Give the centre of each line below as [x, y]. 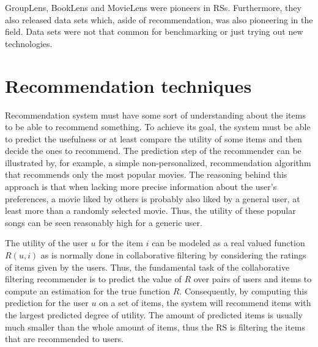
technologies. [29, 43]
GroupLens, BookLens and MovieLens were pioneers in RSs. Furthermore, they [153, 7]
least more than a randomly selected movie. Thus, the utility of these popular [150, 210]
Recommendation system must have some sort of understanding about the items [155, 115]
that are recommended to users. [64, 339]
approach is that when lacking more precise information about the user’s [141, 187]
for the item [121, 243]
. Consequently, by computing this [243, 290]
